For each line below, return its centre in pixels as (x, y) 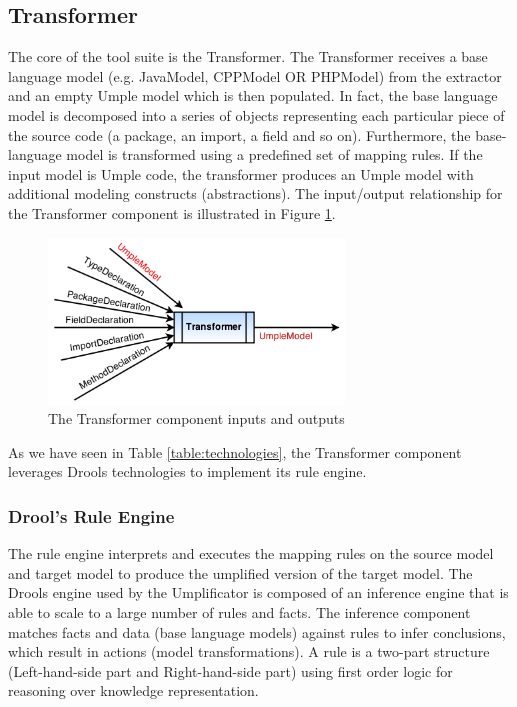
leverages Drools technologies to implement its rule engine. (187, 471)
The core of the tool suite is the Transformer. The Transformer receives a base (248, 56)
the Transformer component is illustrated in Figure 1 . (172, 212)
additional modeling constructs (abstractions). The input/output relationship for (255, 193)
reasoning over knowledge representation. (133, 690)
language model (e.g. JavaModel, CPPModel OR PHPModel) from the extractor (255, 75)
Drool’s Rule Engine (91, 515)
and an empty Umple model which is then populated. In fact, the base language (253, 95)
